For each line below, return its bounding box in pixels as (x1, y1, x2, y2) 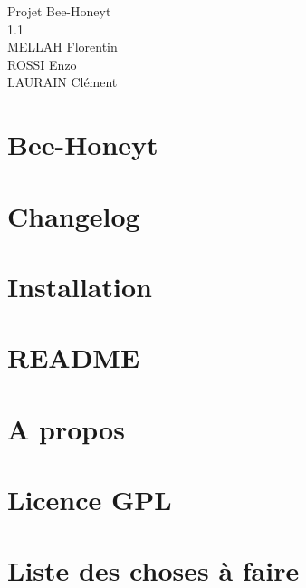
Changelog (7, 197, 140, 234)
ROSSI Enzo (7, 54, 77, 73)
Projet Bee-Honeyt (7, 2, 111, 20)
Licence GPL (7, 481, 172, 518)
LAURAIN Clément (7, 72, 118, 92)
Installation (7, 267, 152, 304)
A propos (7, 410, 125, 447)
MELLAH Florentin (7, 37, 118, 56)
